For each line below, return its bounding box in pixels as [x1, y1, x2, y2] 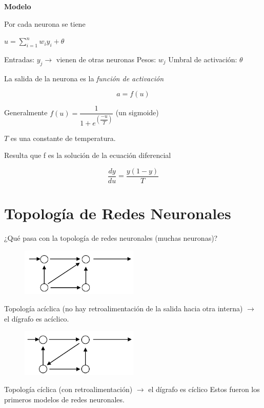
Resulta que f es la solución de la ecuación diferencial [4, 150, 171, 161]
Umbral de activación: [168, 54, 237, 64]
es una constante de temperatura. [10, 132, 116, 143]
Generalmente [4, 107, 48, 118]
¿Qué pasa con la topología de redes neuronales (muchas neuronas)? [4, 233, 218, 243]
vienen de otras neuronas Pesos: [56, 54, 156, 64]
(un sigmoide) [115, 107, 159, 118]
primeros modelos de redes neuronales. [4, 394, 125, 404]
